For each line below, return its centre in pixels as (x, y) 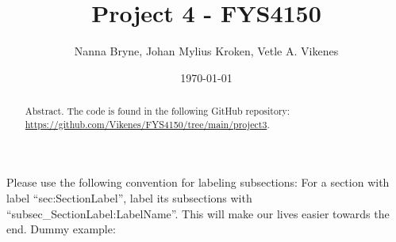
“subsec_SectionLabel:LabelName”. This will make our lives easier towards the (198, 213)
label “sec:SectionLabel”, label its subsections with (129, 198)
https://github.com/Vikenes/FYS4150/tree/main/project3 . (147, 124)
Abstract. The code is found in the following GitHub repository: (158, 111)
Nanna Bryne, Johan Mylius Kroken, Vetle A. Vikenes (206, 51)
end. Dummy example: (61, 229)
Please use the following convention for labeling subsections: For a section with (198, 182)
